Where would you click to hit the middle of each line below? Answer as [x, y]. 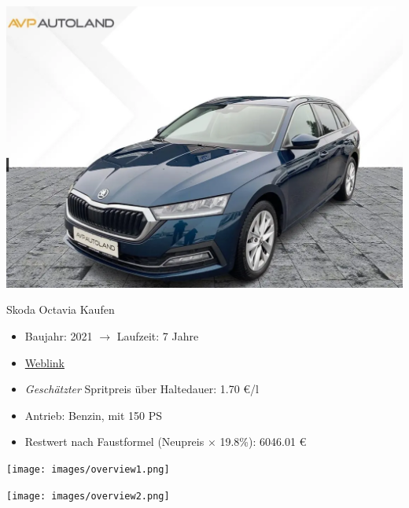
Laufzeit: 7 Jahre [158, 336]
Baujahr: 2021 [59, 336]
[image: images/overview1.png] [88, 469]
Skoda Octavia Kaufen [61, 309]
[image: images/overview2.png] [88, 496]
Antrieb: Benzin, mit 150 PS [94, 415]
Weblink [44, 362]
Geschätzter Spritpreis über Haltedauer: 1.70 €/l [142, 389]
